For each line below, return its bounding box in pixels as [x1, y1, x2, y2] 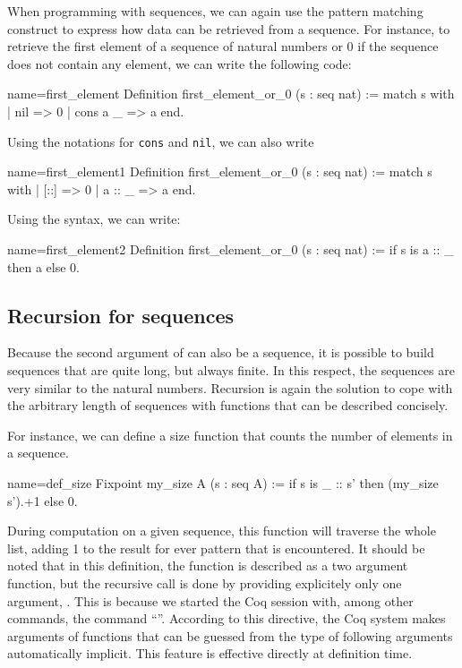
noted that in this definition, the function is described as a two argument [7, 556, 408, 575]
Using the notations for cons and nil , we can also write [7, 132, 314, 150]
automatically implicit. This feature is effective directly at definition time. [7, 644, 413, 663]
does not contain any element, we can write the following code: [7, 54, 352, 73]
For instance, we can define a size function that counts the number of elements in [7, 425, 453, 444]
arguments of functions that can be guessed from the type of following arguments [7, 626, 453, 645]
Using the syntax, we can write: [7, 210, 181, 228]
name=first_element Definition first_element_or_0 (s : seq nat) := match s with [7, 84, 455, 103]
